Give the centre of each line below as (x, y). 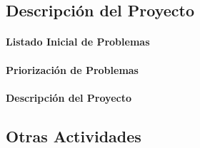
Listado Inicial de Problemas (78, 42)
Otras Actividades (74, 136)
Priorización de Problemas (72, 69)
